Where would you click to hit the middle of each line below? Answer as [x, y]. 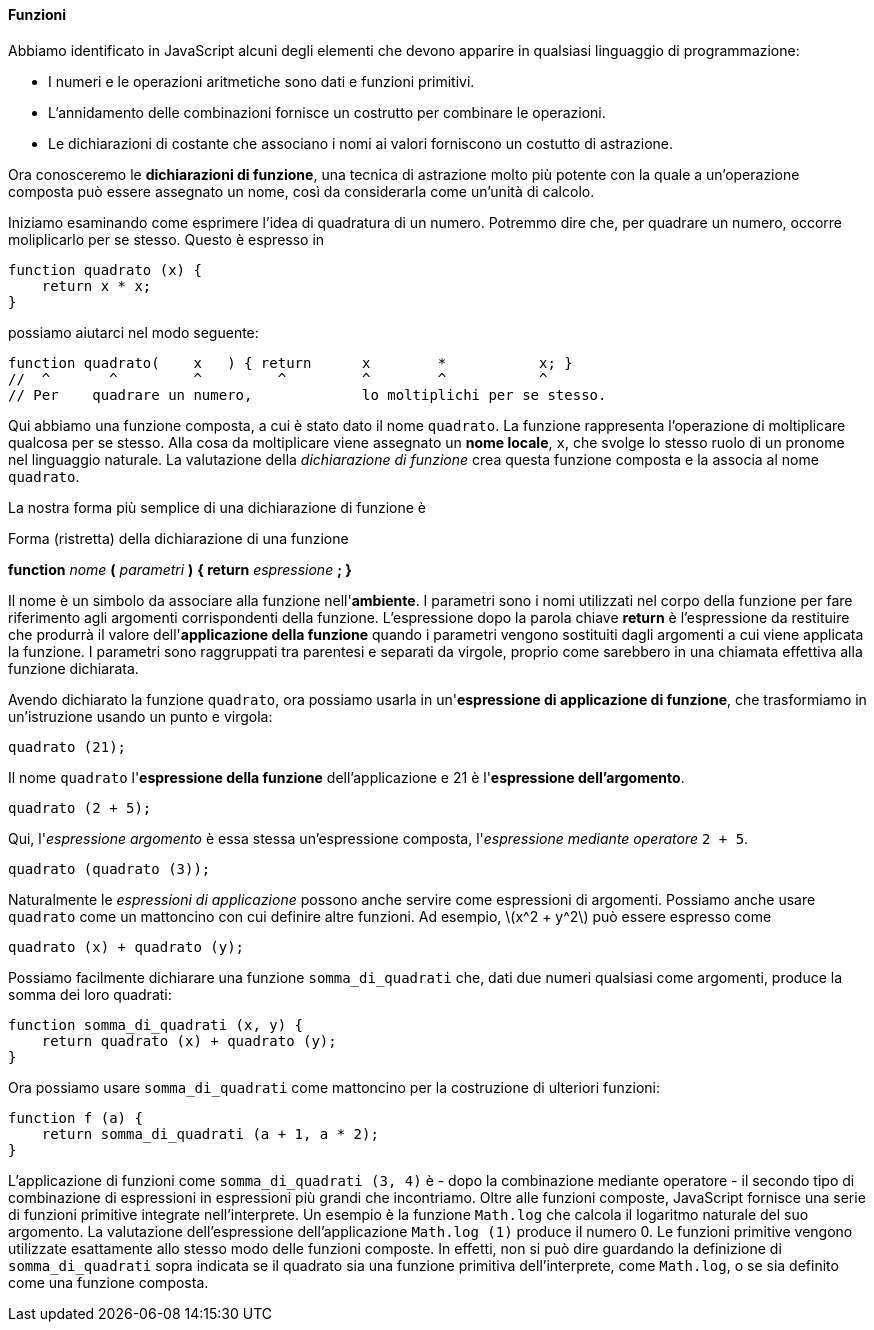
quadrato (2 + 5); [80, 807]
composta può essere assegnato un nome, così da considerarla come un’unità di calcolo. [301, 191]
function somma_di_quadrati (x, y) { [156, 1024]
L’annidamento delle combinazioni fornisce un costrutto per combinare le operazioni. [327, 112]
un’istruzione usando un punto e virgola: [140, 716]
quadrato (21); [67, 746]
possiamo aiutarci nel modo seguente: [133, 332]
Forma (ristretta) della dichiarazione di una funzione [178, 538]
